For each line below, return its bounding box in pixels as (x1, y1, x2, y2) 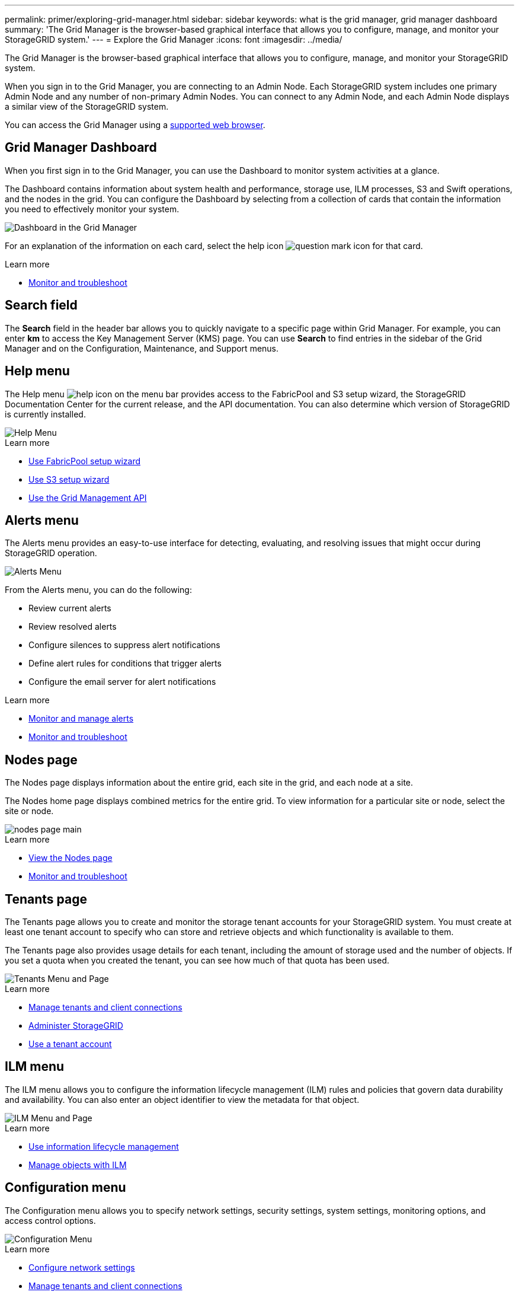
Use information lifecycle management (28, 1141, 179, 1152)
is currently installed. (5, 409, 86, 419)
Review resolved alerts (28, 621, 117, 632)
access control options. (5, 1215, 96, 1226)
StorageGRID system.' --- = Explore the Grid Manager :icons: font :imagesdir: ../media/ (5, 34, 342, 44)
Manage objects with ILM (28, 1159, 127, 1170)
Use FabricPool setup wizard (28, 455, 141, 466)
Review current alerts (28, 603, 111, 614)
